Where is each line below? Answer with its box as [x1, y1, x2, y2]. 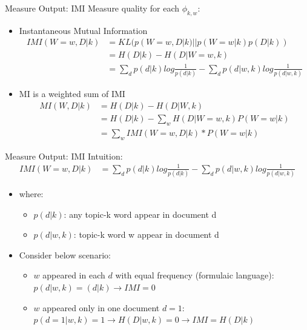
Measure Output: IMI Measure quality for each [5, 2, 180, 14]
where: [19, 187, 44, 200]
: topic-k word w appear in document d [73, 228, 219, 241]
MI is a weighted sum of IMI [19, 87, 125, 100]
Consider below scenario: [19, 248, 111, 261]
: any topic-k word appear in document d [64, 207, 217, 220]
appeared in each [42, 269, 105, 281]
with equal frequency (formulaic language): [115, 269, 274, 281]
